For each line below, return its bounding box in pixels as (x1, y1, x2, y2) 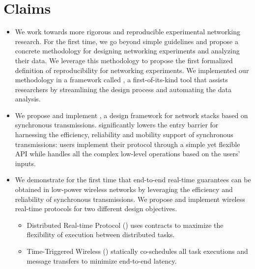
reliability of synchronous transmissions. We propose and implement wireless (15, 194, 245, 204)
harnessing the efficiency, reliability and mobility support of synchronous (15, 129, 233, 140)
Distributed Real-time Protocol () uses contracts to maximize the (27, 220, 224, 230)
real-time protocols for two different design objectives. (15, 203, 177, 214)
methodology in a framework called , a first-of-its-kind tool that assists (15, 74, 228, 85)
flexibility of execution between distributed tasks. (27, 229, 175, 240)
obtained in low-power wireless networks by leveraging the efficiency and (15, 184, 233, 195)
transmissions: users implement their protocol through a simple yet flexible (15, 139, 240, 149)
